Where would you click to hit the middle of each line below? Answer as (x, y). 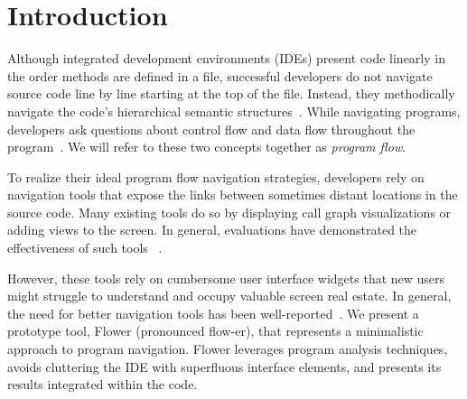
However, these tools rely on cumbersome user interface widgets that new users (226, 278)
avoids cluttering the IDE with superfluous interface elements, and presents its (224, 366)
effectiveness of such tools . (85, 248)
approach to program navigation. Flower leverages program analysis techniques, (228, 349)
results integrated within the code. (103, 384)
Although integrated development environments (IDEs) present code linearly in (226, 58)
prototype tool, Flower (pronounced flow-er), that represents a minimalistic (215, 331)
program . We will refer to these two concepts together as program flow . (207, 147)
